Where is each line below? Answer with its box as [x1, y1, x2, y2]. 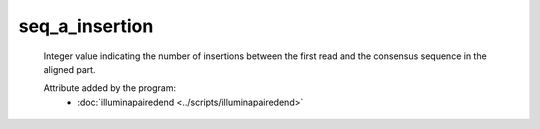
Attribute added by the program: [43, 82, 177, 94]
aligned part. [43, 63, 96, 75]
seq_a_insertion [18, 15, 154, 37]
